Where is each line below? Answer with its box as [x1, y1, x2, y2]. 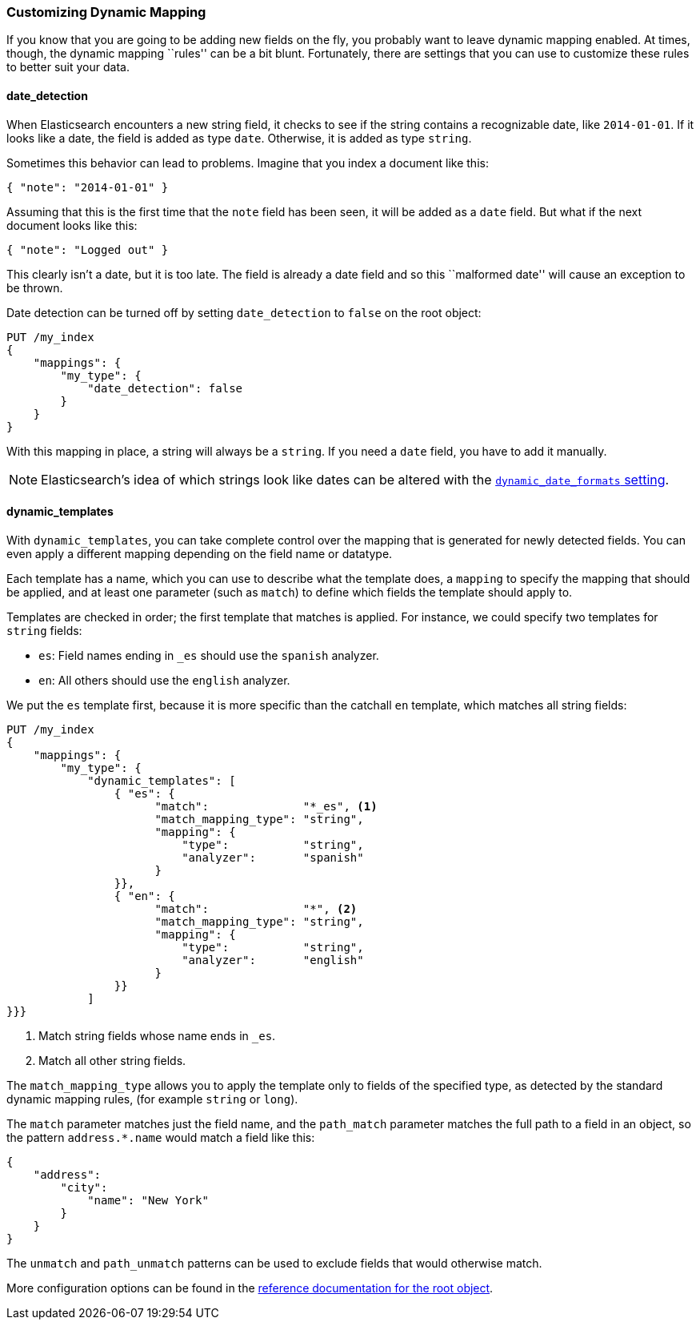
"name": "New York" [87, 1193, 209, 1207]
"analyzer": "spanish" [182, 850, 364, 864]
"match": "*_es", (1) [154, 799, 378, 813]
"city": [60, 1180, 108, 1194]
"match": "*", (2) [154, 902, 358, 915]
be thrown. [6, 280, 63, 295]
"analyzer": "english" [182, 953, 364, 966]
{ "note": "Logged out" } [6, 243, 169, 256]
